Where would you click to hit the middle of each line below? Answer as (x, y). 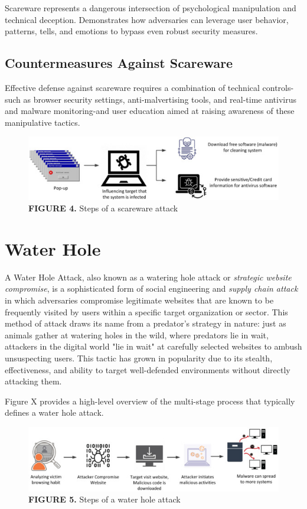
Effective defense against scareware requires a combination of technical (132, 87)
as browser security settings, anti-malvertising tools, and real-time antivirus (160, 99)
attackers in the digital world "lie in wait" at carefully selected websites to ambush (153, 346)
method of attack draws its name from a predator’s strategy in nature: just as (146, 323)
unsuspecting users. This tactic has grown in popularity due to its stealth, (139, 358)
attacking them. (33, 381)
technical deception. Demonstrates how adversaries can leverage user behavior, (147, 19)
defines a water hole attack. (54, 412)
